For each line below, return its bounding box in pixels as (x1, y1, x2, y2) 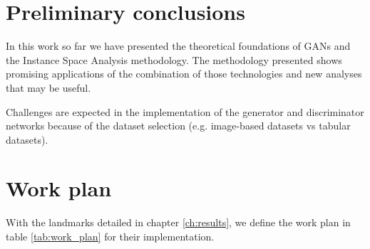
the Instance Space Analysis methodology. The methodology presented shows (6, 52, 342, 67)
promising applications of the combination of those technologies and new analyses (6, 66, 362, 81)
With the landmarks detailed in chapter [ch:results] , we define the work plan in (6, 215, 351, 230)
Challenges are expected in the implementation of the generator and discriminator (6, 104, 364, 119)
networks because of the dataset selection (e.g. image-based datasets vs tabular (6, 118, 351, 133)
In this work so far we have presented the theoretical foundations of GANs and (6, 38, 351, 53)
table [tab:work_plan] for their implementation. (6, 229, 215, 243)
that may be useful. (6, 80, 91, 95)
